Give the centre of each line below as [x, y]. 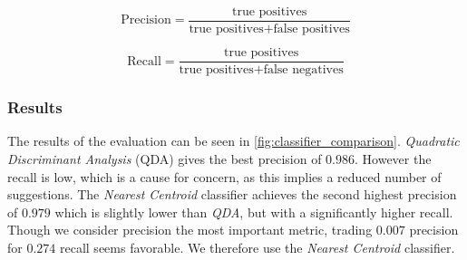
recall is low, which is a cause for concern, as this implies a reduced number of [224, 176]
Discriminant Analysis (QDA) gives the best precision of [165, 158]
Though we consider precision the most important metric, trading [190, 230]
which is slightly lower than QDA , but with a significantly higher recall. [254, 212]
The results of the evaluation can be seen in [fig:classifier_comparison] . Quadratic [233, 141]
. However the [393, 158]
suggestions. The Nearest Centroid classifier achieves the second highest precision [232, 194]
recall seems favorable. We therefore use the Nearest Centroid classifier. [258, 247]
